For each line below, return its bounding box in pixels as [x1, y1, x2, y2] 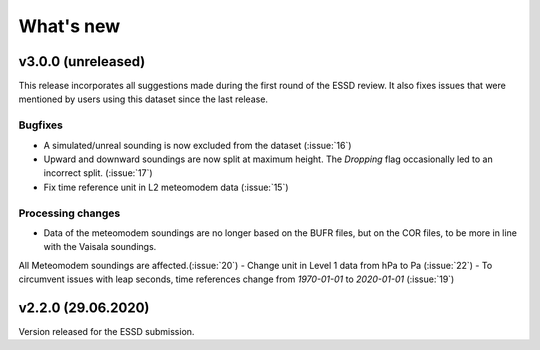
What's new [18, 15, 121, 37]
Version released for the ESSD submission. [18, 325, 195, 337]
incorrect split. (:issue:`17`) [43, 167, 154, 179]
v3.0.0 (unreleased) [18, 53, 146, 70]
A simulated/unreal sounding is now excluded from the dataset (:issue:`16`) [43, 139, 352, 151]
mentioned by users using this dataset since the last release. [18, 93, 269, 105]
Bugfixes [18, 118, 64, 132]
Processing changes [18, 206, 121, 220]
